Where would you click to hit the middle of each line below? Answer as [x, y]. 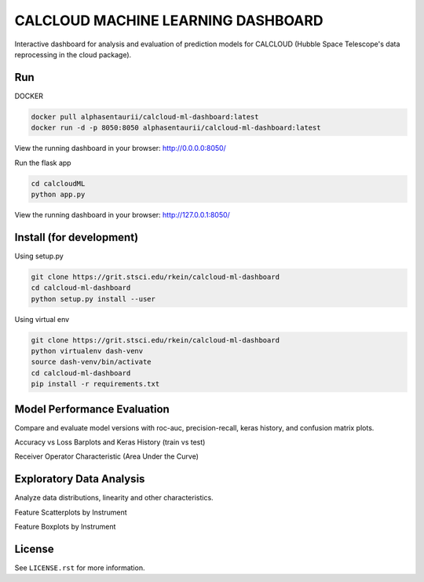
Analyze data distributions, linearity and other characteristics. [114, 498]
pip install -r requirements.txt [95, 384]
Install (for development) [77, 237]
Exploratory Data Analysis [80, 479]
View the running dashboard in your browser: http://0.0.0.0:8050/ [121, 148]
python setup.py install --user [93, 299]
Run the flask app [43, 163]
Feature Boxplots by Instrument [65, 527]
